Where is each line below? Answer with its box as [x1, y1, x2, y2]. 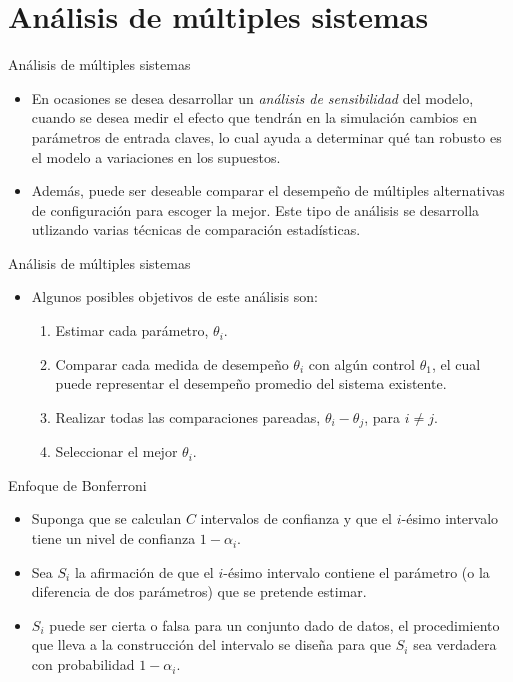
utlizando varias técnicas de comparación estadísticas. [31, 219, 361, 240]
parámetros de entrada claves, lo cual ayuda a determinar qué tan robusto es [31, 126, 502, 147]
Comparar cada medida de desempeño [55, 353, 289, 374]
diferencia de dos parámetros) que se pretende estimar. [31, 581, 367, 602]
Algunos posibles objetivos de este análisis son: [31, 286, 318, 307]
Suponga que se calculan [31, 508, 182, 529]
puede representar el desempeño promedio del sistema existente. [55, 373, 447, 394]
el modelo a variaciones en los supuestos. [31, 146, 281, 167]
